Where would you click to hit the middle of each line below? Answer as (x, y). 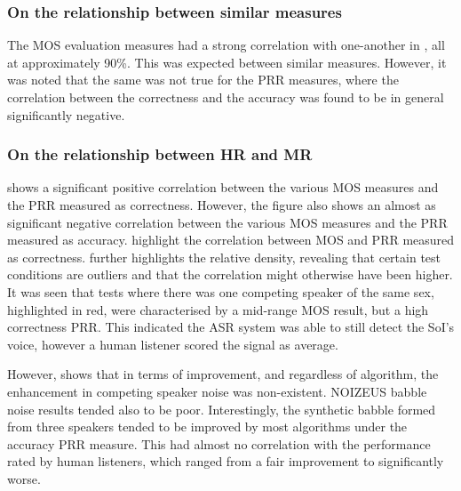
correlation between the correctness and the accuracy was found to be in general (226, 97)
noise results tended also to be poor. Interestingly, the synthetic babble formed (222, 409)
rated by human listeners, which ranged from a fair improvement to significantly (226, 461)
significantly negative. (66, 114)
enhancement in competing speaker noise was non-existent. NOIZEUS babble (217, 391)
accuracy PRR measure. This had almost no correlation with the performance (219, 443)
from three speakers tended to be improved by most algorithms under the (207, 427)
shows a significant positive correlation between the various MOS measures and (223, 187)
